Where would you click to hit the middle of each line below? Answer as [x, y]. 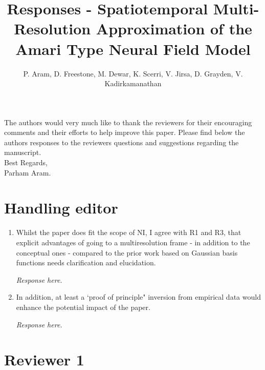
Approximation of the [174, 28]
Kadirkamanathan [133, 83]
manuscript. [23, 152]
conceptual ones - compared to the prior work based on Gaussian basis [127, 252]
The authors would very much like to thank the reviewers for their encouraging [128, 122]
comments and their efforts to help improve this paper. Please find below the [125, 132]
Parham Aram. [28, 172]
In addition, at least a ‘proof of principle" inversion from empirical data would [138, 297]
